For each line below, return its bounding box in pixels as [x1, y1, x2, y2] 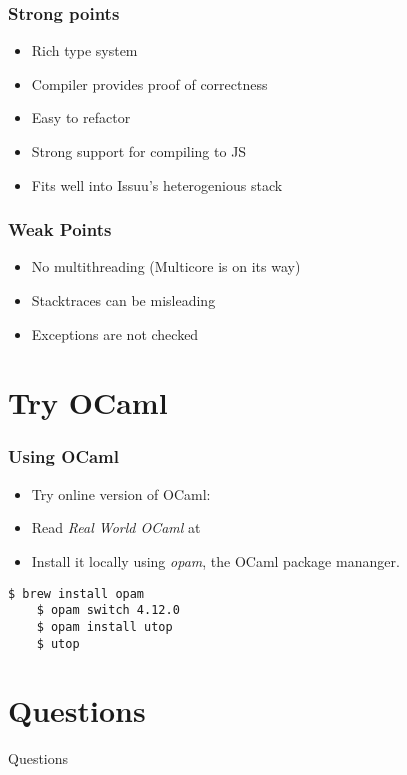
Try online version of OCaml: [31, 483, 211, 504]
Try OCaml [8, 382, 168, 423]
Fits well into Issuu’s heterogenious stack [31, 174, 283, 195]
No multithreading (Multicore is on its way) [31, 256, 301, 277]
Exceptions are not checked [31, 323, 199, 344]
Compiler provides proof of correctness [31, 73, 268, 94]
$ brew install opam [8, 586, 145, 601]
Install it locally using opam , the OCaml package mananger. [31, 550, 400, 571]
